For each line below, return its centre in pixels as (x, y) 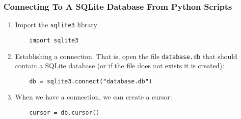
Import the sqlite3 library (56, 25)
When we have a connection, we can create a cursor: (94, 97)
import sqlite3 (54, 40)
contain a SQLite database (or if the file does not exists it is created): (120, 66)
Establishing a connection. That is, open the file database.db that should (126, 56)
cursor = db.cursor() (64, 113)
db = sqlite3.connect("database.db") (91, 81)
